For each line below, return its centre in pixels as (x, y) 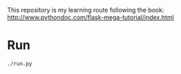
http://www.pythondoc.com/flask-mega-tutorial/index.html (90, 17)
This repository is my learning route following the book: (86, 10)
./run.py (20, 64)
